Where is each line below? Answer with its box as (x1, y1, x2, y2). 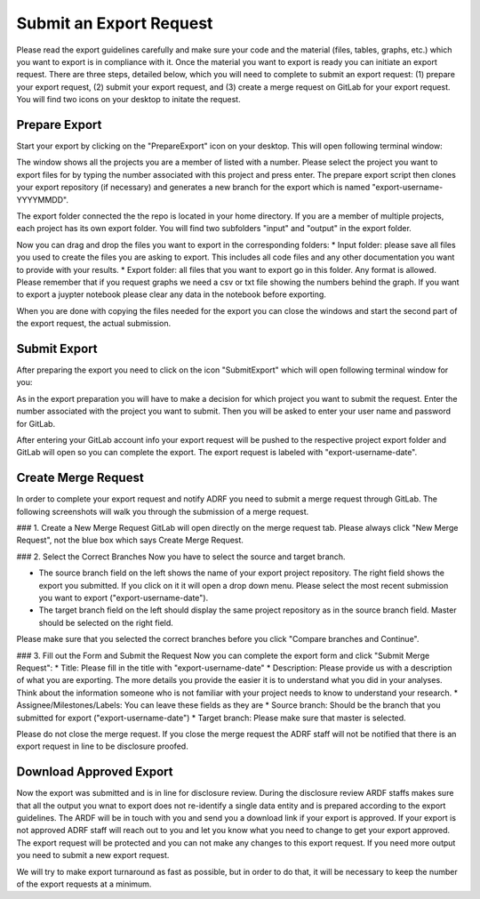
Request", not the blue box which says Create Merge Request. (16, 534, 244, 546)
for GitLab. (16, 418, 56, 429)
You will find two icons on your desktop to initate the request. (16, 94, 241, 105)
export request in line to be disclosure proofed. (16, 741, 188, 751)
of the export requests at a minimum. (16, 879, 152, 889)
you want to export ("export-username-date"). (38, 592, 209, 603)
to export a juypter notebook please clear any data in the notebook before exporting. (16, 289, 326, 300)
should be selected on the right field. (38, 617, 173, 628)
